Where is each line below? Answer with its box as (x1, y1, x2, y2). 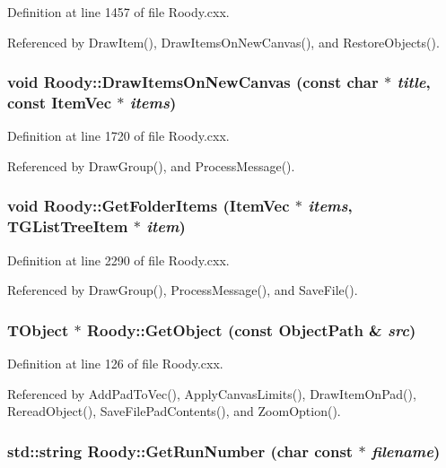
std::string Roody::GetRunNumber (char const (7, 439, 354, 462)
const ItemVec (7, 91, 112, 114)
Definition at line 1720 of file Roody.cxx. (7, 126, 230, 145)
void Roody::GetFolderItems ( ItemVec (7, 195, 290, 217)
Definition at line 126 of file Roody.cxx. (7, 354, 223, 373)
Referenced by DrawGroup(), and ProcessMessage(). (7, 156, 295, 175)
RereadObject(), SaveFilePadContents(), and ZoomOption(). (7, 402, 341, 420)
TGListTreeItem (7, 215, 128, 238)
